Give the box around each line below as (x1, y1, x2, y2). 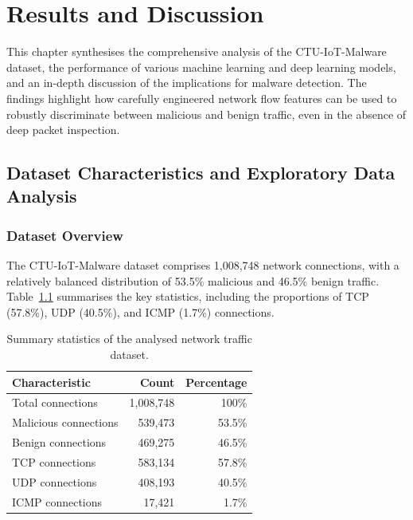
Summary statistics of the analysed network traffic (6, 330, 252, 347)
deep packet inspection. (6, 121, 120, 138)
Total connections (12, 394, 98, 411)
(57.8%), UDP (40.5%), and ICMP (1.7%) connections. (6, 303, 275, 320)
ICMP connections (12, 493, 103, 510)
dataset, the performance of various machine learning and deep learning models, (6, 58, 396, 75)
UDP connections (12, 473, 97, 490)
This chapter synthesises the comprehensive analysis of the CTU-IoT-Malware (6, 43, 387, 60)
